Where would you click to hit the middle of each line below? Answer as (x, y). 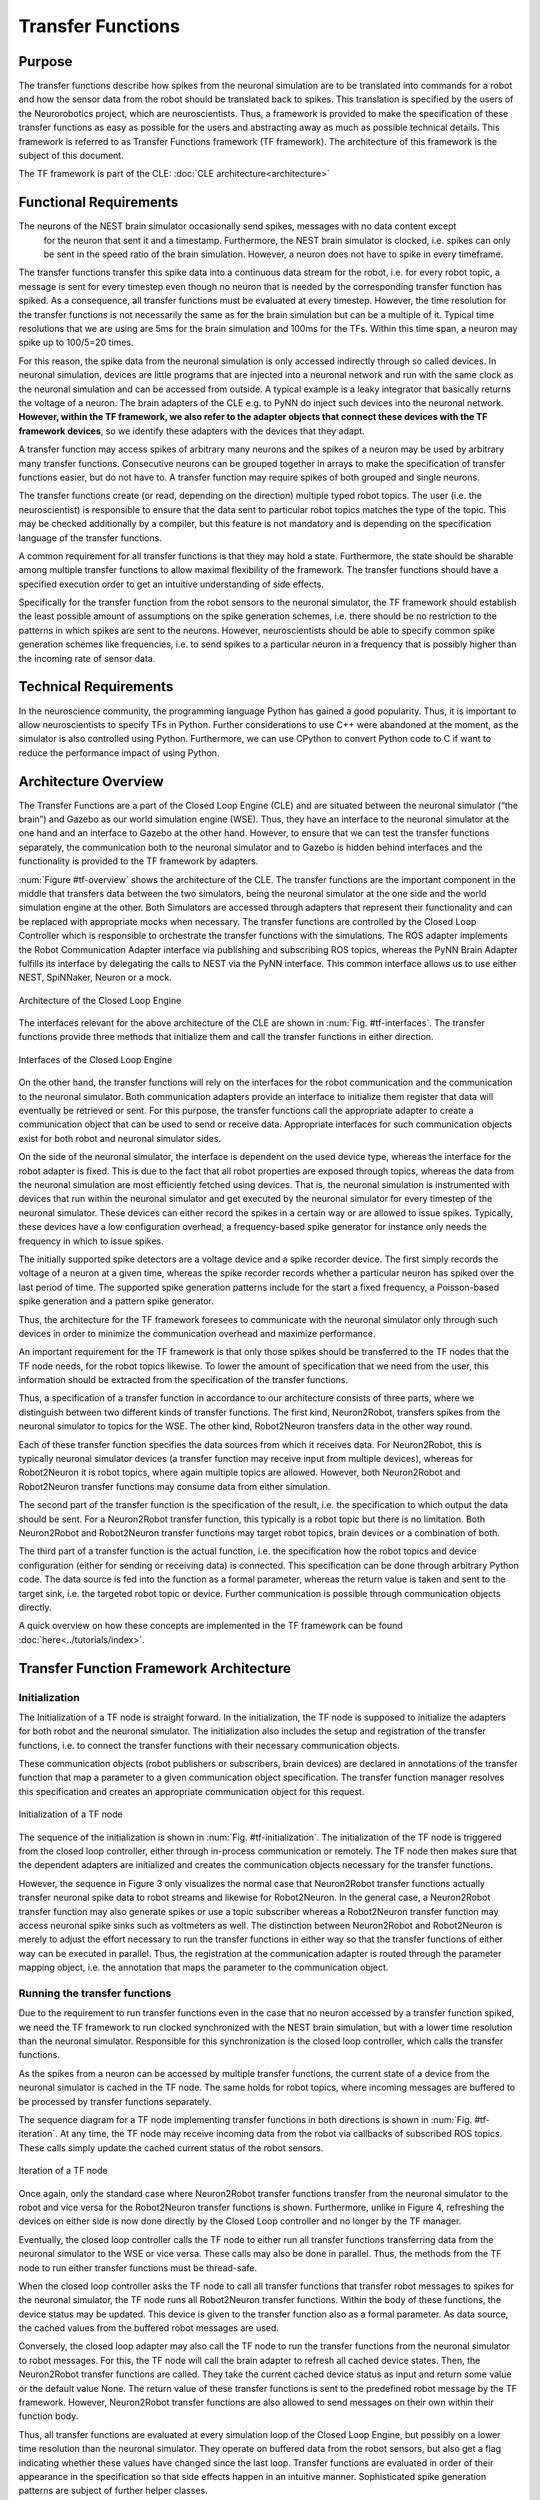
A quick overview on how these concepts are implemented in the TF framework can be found (211, 1626)
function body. (48, 2416)
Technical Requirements (96, 686)
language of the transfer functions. (90, 537)
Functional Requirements (98, 202)
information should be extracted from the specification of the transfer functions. (183, 1380)
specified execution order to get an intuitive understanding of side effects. (171, 584)
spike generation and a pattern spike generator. (116, 1301)
